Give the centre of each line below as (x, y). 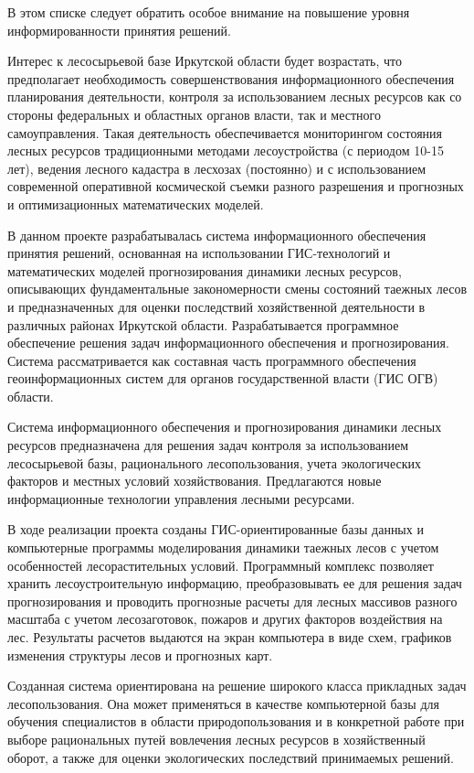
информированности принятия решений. (119, 30)
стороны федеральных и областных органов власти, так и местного (194, 114)
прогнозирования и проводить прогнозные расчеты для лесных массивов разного (232, 601)
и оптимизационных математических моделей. (136, 204)
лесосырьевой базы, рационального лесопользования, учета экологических (214, 462)
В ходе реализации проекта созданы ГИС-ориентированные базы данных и (216, 529)
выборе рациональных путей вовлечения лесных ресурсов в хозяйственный (216, 739)
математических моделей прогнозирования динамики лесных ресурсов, (205, 270)
